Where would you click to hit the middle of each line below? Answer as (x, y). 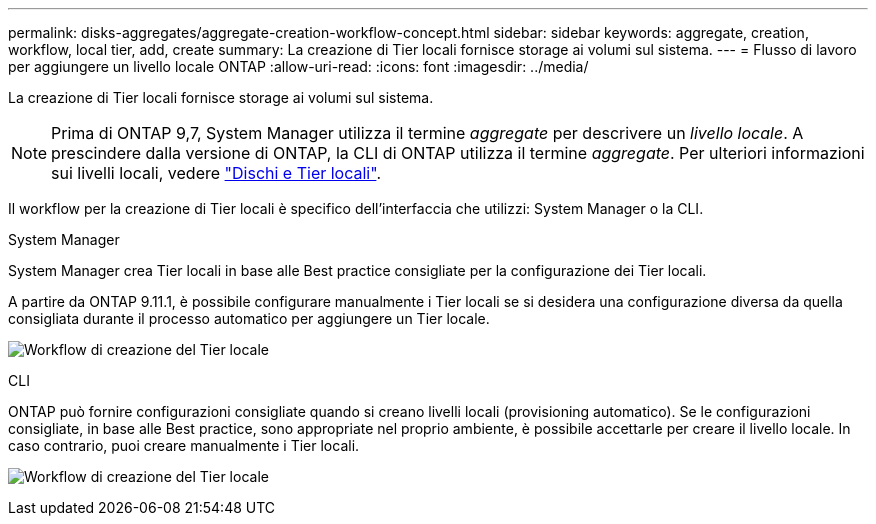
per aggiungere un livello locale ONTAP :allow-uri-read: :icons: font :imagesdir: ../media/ (298, 66)
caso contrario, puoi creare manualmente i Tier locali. (184, 445)
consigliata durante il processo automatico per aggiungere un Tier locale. (249, 318)
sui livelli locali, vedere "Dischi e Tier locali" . (216, 173)
